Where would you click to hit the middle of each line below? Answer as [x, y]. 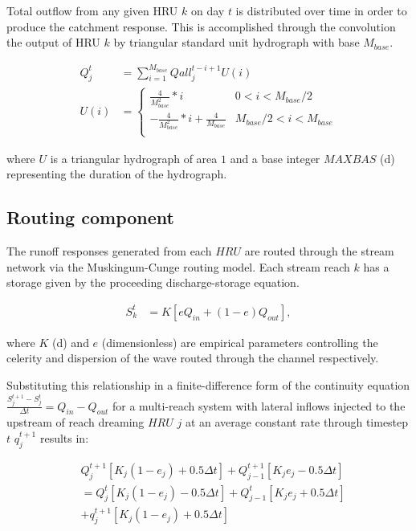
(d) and [71, 342]
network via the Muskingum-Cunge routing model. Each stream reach [178, 266]
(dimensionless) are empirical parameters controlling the [240, 342]
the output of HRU [53, 42]
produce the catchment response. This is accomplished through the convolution [201, 26]
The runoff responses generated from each [109, 251]
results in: [64, 437]
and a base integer [275, 158]
